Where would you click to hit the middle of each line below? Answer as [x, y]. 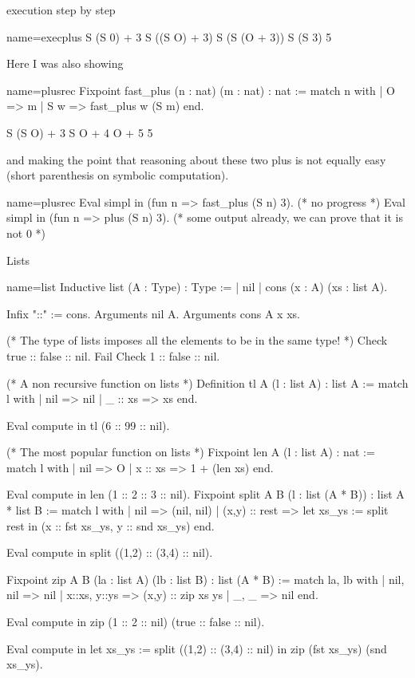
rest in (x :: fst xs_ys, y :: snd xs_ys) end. [111, 525]
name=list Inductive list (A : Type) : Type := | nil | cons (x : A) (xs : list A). [197, 287]
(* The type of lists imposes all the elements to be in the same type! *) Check [197, 340]
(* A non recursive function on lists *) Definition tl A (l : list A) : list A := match [207, 382]
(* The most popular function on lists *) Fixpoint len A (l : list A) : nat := [191, 452]
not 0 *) [26, 233]
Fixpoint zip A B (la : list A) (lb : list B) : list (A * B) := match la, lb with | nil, [206, 579]
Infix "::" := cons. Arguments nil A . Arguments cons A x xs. [153, 313]
